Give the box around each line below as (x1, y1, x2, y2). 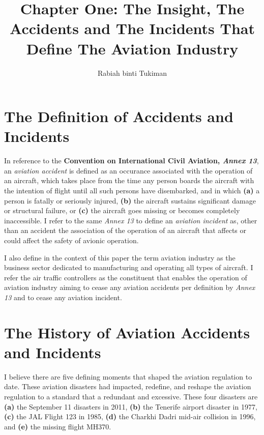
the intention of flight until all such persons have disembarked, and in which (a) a (4, 185, 260, 195)
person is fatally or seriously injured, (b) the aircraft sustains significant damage (4, 195, 256, 206)
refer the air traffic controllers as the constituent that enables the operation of (4, 272, 247, 282)
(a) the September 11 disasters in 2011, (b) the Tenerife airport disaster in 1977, (4, 401, 257, 412)
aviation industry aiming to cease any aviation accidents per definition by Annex (4, 282, 255, 293)
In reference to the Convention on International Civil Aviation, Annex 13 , (4, 155, 259, 166)
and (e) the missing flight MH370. (4, 421, 111, 431)
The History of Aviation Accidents (4, 322, 250, 342)
